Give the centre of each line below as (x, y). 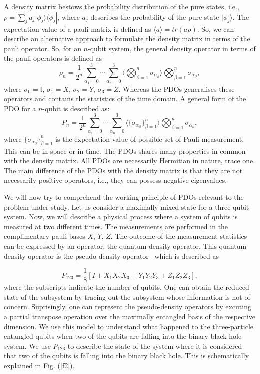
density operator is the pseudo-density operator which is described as (112, 255)
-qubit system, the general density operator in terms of (172, 48)
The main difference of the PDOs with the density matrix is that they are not (123, 170)
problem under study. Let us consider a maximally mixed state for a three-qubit (127, 206)
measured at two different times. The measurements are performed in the (116, 226)
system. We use (27, 345)
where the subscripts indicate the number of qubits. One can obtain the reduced (127, 287)
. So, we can (215, 29)
